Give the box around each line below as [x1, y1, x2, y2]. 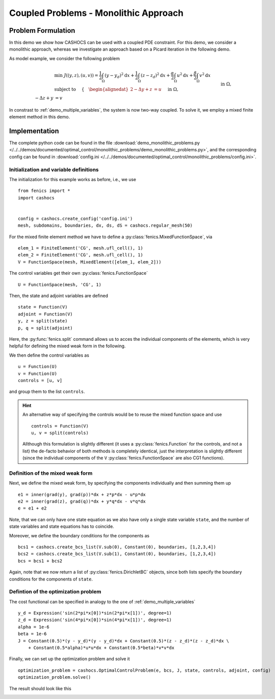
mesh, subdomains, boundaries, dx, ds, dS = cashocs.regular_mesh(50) [18, 223, 193, 228]
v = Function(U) [18, 371, 57, 377]
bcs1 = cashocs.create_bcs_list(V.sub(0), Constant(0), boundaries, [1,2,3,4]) [18, 544, 216, 550]
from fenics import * [18, 188, 70, 193]
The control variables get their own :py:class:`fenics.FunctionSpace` [9, 270, 148, 276]
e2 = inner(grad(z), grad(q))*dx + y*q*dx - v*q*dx [18, 499, 146, 504]
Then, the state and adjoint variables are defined [9, 293, 108, 299]
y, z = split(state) [18, 318, 68, 324]
